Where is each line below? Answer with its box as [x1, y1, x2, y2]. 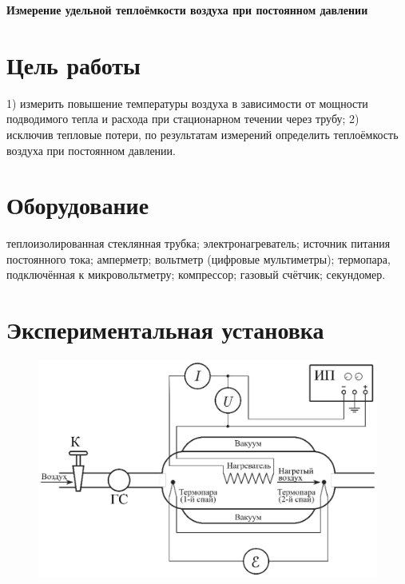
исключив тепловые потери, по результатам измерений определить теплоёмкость [6, 125, 399, 142]
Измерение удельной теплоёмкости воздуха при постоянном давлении [6, 2, 368, 18]
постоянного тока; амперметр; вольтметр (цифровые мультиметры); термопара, [6, 250, 391, 267]
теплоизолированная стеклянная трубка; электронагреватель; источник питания [6, 235, 391, 252]
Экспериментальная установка [6, 313, 324, 346]
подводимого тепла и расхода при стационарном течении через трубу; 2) [6, 110, 359, 127]
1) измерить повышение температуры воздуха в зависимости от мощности [6, 94, 368, 111]
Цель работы [6, 48, 141, 81]
